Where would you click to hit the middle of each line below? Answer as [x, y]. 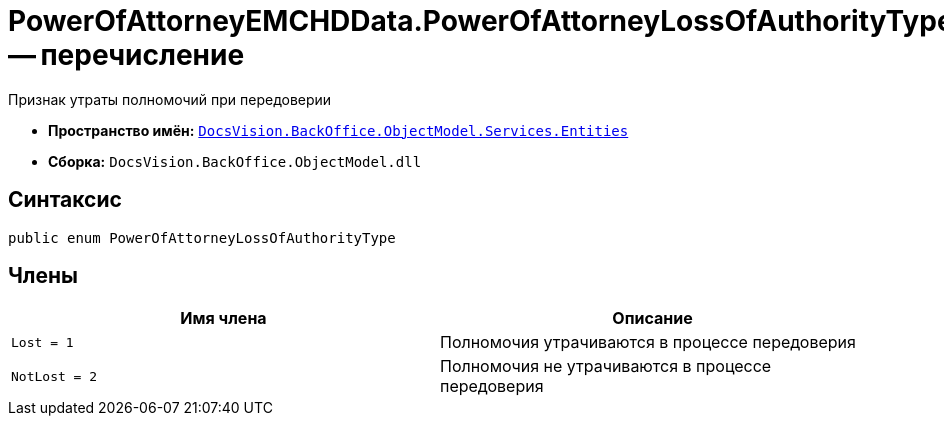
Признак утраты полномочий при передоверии [170, 99]
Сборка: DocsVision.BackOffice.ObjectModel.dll [235, 161]
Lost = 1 [42, 342]
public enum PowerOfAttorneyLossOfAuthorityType [202, 237]
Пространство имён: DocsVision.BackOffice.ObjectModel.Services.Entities [338, 130]
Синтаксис [65, 200]
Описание [652, 318]
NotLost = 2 [54, 376]
